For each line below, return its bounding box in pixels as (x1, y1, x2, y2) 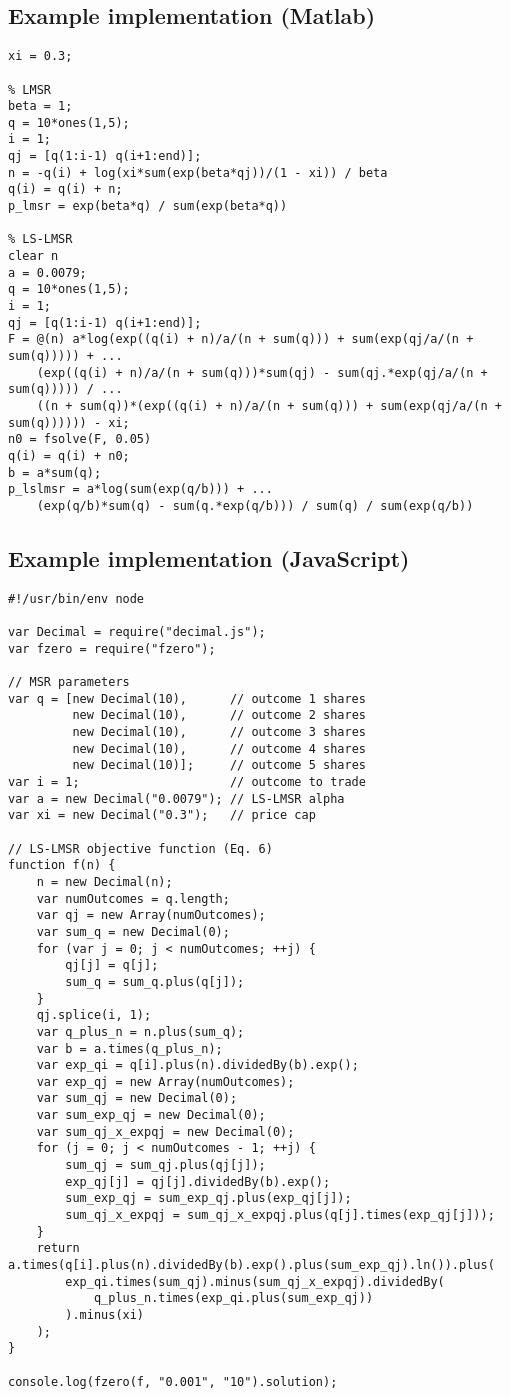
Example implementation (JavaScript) (8, 542, 410, 573)
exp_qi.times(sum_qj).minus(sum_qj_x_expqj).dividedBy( (65, 1274, 445, 1289)
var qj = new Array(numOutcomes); (36, 908, 266, 923)
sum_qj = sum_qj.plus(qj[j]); (65, 1158, 266, 1173)
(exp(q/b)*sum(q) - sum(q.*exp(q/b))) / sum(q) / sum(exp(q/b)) (36, 498, 474, 513)
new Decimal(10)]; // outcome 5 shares (72, 758, 366, 773)
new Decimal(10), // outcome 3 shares (72, 725, 366, 740)
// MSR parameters (8, 675, 130, 690)
